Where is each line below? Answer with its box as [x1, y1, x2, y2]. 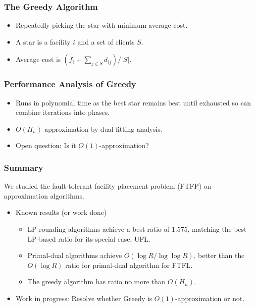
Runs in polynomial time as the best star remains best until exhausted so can [15, 97, 251, 107]
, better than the [194, 250, 245, 260]
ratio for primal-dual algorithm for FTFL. [65, 259, 193, 270]
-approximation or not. [175, 293, 245, 303]
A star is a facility [15, 36, 71, 47]
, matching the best [187, 224, 247, 234]
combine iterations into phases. [15, 107, 110, 117]
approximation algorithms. [4, 190, 84, 201]
